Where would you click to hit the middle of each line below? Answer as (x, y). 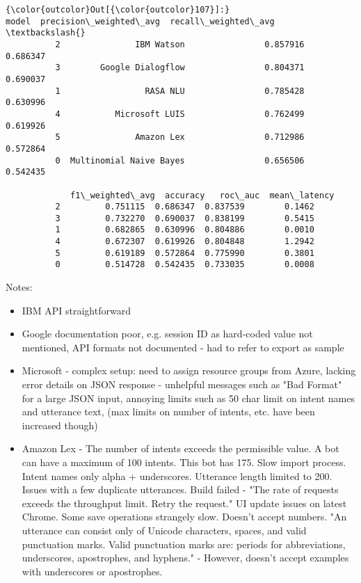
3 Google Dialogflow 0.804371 (180, 68)
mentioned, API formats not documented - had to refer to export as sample (183, 347)
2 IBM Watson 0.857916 (180, 44)
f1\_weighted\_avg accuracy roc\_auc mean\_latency (202, 195)
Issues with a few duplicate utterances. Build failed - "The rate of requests (180, 489)
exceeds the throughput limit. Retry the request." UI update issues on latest (184, 503)
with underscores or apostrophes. (92, 571)
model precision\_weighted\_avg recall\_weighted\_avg (140, 21)
